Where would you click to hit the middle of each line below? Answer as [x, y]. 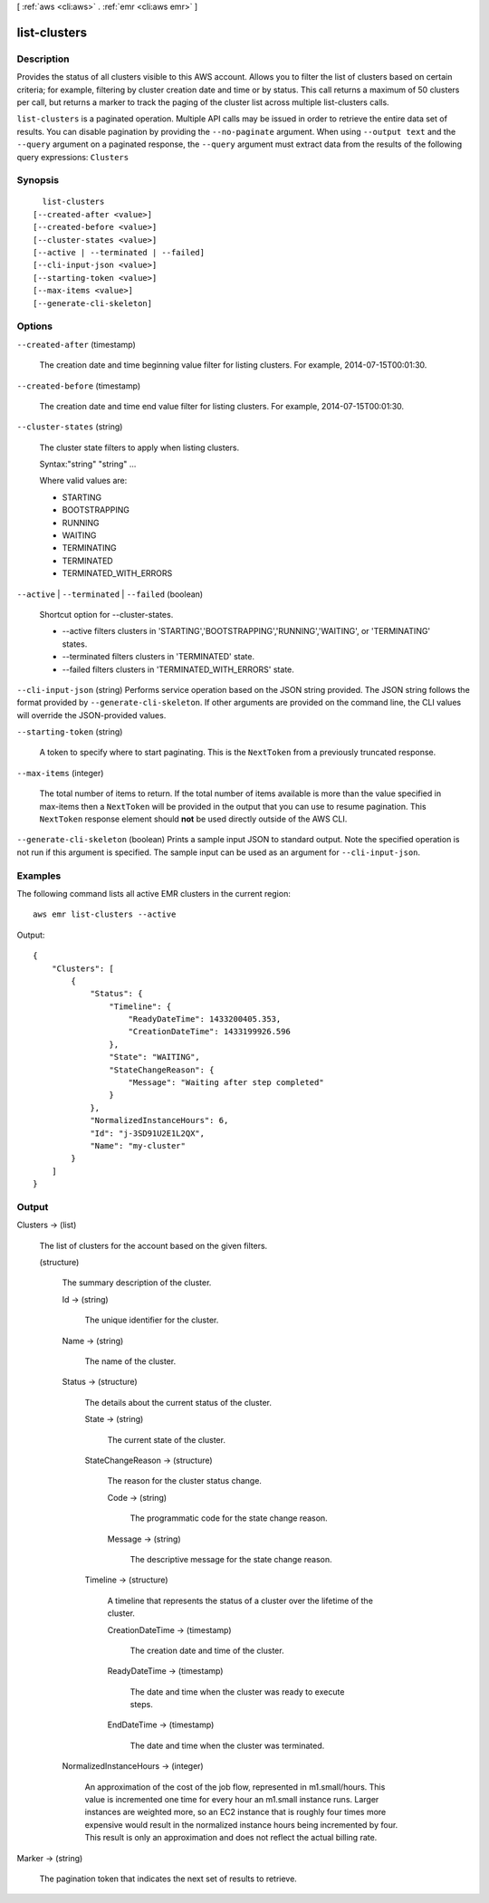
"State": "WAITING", [155, 1057]
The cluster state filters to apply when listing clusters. [139, 447]
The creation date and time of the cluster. [207, 1650]
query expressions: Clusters [73, 157]
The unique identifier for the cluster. [152, 1320]
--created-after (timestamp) [76, 344]
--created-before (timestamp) [78, 386]
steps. [141, 1705]
